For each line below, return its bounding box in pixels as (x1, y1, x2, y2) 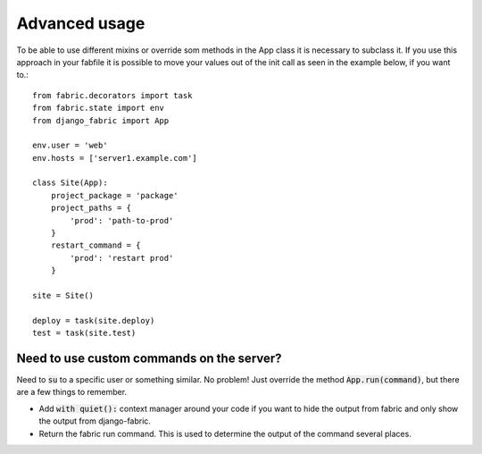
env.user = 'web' (32, 140, 108, 151)
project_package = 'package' (50, 190, 179, 200)
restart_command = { (50, 240, 141, 250)
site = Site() (32, 290, 94, 300)
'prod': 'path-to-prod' (70, 215, 174, 225)
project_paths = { (50, 203, 132, 214)
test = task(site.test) (32, 328, 137, 339)
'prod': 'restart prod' (70, 253, 174, 263)
